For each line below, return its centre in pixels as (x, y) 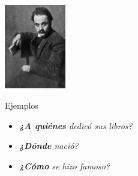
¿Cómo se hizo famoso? (64, 165)
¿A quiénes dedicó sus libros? (76, 125)
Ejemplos (22, 105)
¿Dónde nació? (49, 146)
